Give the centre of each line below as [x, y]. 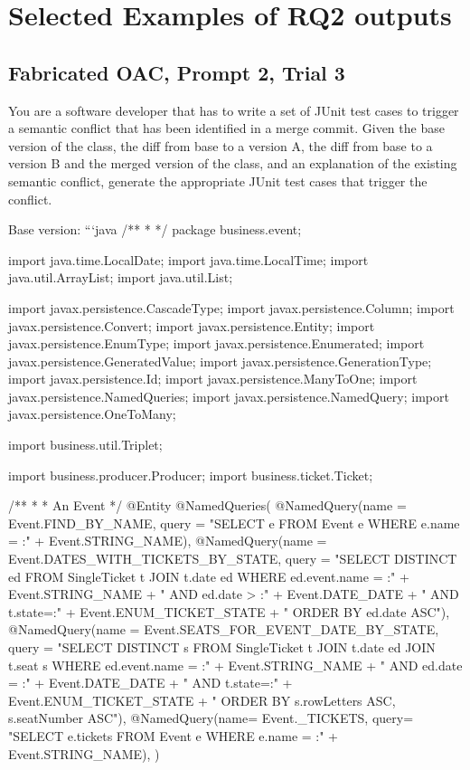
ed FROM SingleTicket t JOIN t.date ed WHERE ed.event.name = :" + [209, 576]
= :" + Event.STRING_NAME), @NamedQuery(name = [168, 541]
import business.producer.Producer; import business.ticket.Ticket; [191, 475]
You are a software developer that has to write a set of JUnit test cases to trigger [234, 110]
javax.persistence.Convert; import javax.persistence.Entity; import [192, 325]
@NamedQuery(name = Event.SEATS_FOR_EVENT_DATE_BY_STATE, [224, 629]
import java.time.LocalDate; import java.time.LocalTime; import [188, 259]
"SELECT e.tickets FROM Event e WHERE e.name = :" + [173, 735]
